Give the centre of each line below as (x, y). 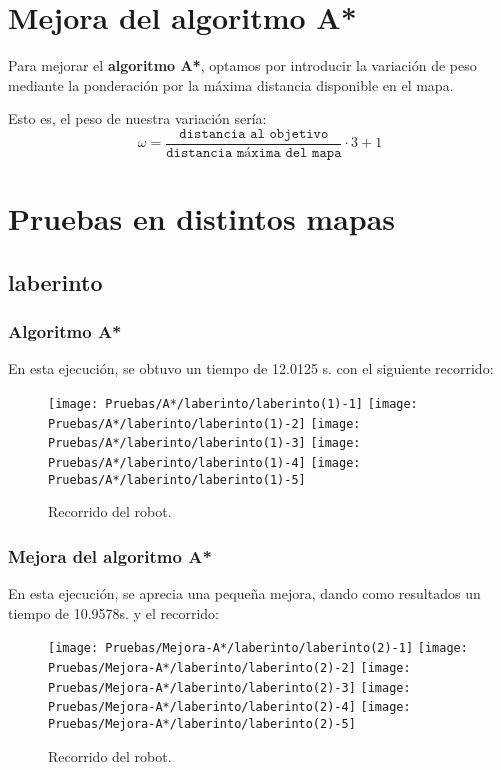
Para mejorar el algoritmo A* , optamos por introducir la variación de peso (242, 65)
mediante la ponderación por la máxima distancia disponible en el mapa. (231, 84)
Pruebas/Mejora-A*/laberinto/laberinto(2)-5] (202, 723)
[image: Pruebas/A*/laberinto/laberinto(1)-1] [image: (233, 403)
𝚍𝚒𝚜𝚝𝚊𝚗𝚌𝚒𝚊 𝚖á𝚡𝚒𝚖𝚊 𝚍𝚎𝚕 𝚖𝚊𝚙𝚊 (254, 152)
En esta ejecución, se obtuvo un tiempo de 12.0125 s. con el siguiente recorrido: (251, 368)
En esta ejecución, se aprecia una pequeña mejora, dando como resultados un (244, 593)
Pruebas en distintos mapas (202, 218)
